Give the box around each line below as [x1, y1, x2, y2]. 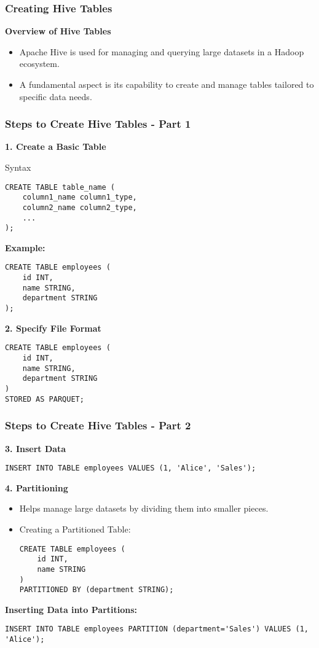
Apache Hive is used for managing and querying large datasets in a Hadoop [19, 45, 304, 58]
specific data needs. [19, 90, 92, 103]
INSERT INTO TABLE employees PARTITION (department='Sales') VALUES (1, [5, 625, 309, 634]
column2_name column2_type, [22, 203, 137, 212]
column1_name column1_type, [22, 193, 137, 202]
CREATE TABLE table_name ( [5, 182, 115, 192]
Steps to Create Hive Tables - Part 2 [5, 418, 191, 433]
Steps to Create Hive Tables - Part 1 [5, 116, 191, 131]
